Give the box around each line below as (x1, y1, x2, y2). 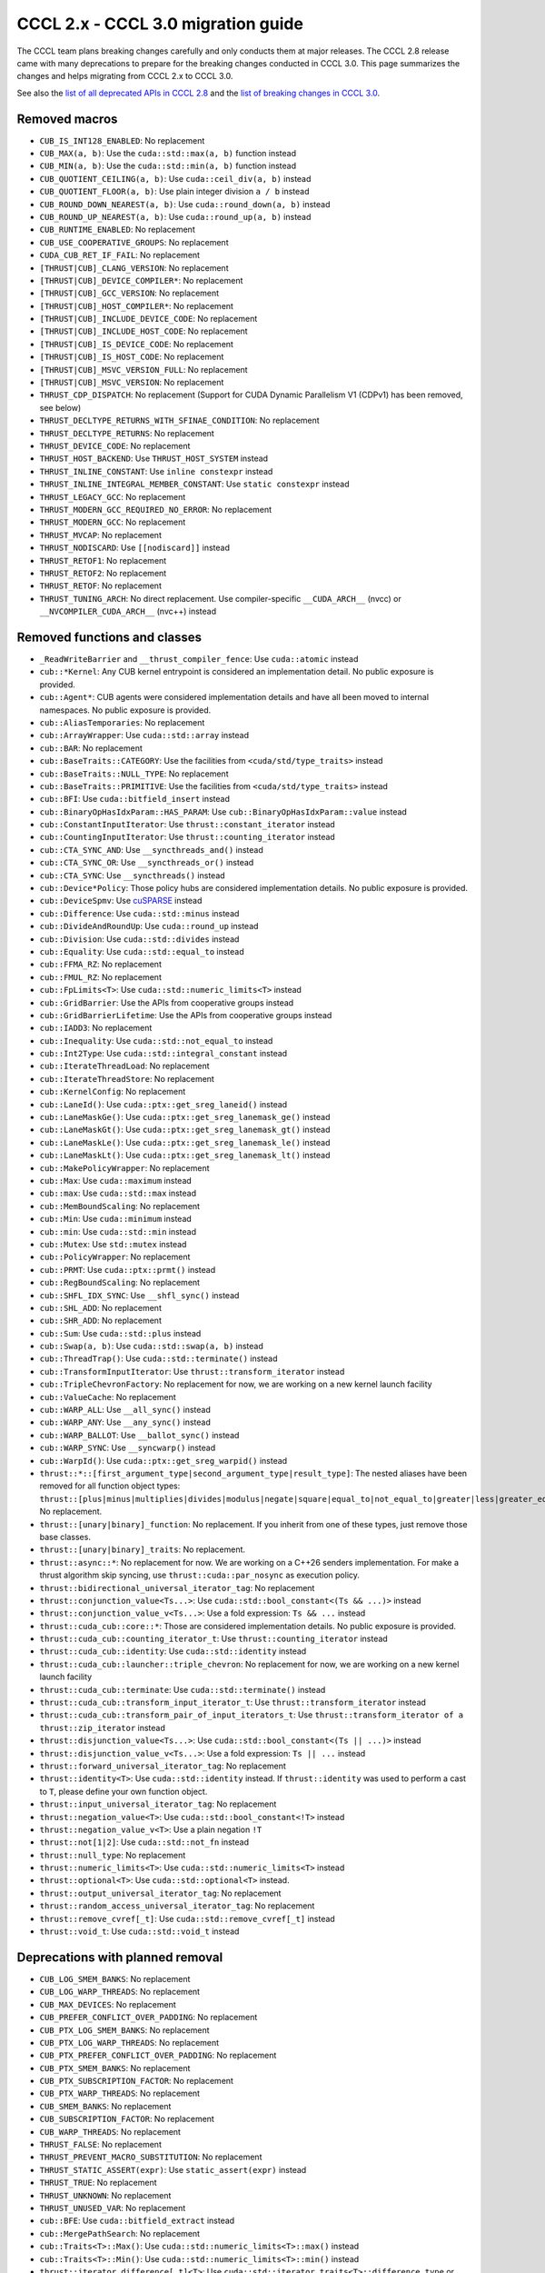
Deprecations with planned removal (16, 1949, 223, 1965)
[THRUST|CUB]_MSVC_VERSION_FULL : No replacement (39, 364, 249, 375)
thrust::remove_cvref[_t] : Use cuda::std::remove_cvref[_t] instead (39, 1913, 335, 1924)
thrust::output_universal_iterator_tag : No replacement (39, 1887, 282, 1898)
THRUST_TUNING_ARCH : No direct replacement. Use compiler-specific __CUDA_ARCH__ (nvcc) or (39, 593, 401, 604)
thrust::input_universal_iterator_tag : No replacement (39, 1798, 277, 1809)
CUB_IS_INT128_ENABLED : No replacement (39, 135, 205, 145)
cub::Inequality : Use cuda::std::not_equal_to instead (39, 1035, 273, 1046)
